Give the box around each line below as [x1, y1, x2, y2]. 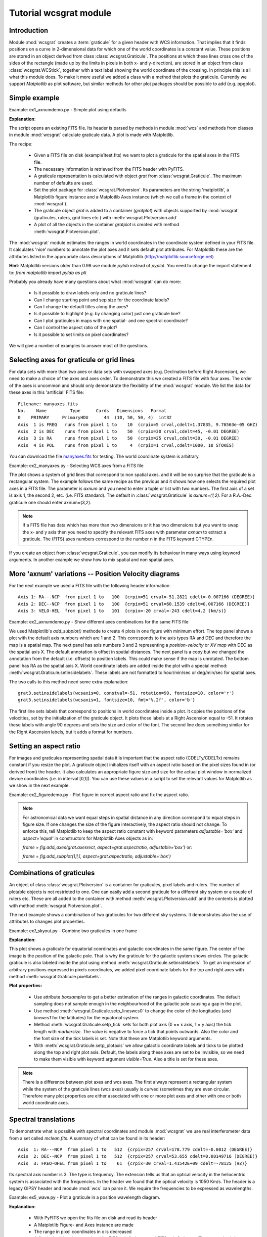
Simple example [9, 94, 60, 102]
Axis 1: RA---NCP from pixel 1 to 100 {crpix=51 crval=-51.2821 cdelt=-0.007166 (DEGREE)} [18, 594, 256, 600]
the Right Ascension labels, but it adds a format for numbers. [9, 729, 133, 735]
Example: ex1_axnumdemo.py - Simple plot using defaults [9, 107, 127, 113]
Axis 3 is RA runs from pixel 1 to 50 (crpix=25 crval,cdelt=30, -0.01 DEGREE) [18, 435, 240, 441]
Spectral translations [9, 1115, 75, 1124]
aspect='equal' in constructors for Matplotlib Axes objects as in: [22, 835, 153, 841]
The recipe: [9, 141, 33, 147]
